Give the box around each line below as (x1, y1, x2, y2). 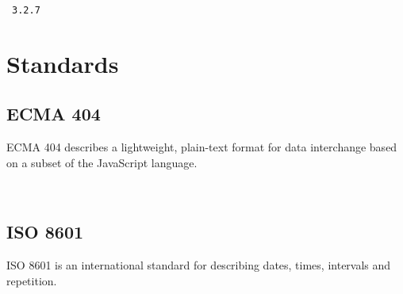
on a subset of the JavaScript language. (6, 154, 198, 170)
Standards (6, 47, 119, 79)
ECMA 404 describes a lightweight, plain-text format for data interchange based (6, 139, 397, 155)
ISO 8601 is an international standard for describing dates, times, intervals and (6, 257, 391, 273)
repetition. (6, 272, 57, 288)
